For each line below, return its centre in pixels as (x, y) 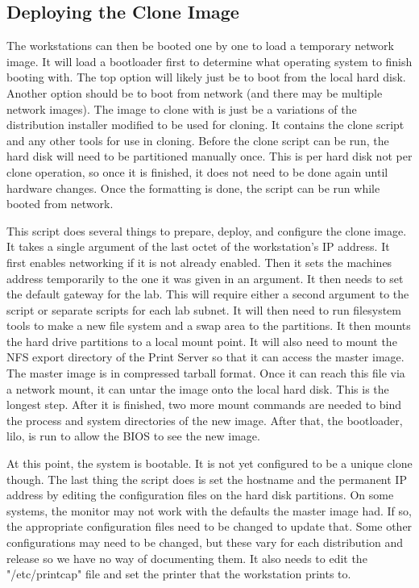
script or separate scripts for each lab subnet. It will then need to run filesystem (204, 309)
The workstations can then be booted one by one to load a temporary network (200, 46)
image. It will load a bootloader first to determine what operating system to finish (209, 61)
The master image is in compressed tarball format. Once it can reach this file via (206, 373)
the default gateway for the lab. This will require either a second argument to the (208, 294)
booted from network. (60, 204)
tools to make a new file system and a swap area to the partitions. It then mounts (209, 325)
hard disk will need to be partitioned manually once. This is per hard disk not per (209, 156)
